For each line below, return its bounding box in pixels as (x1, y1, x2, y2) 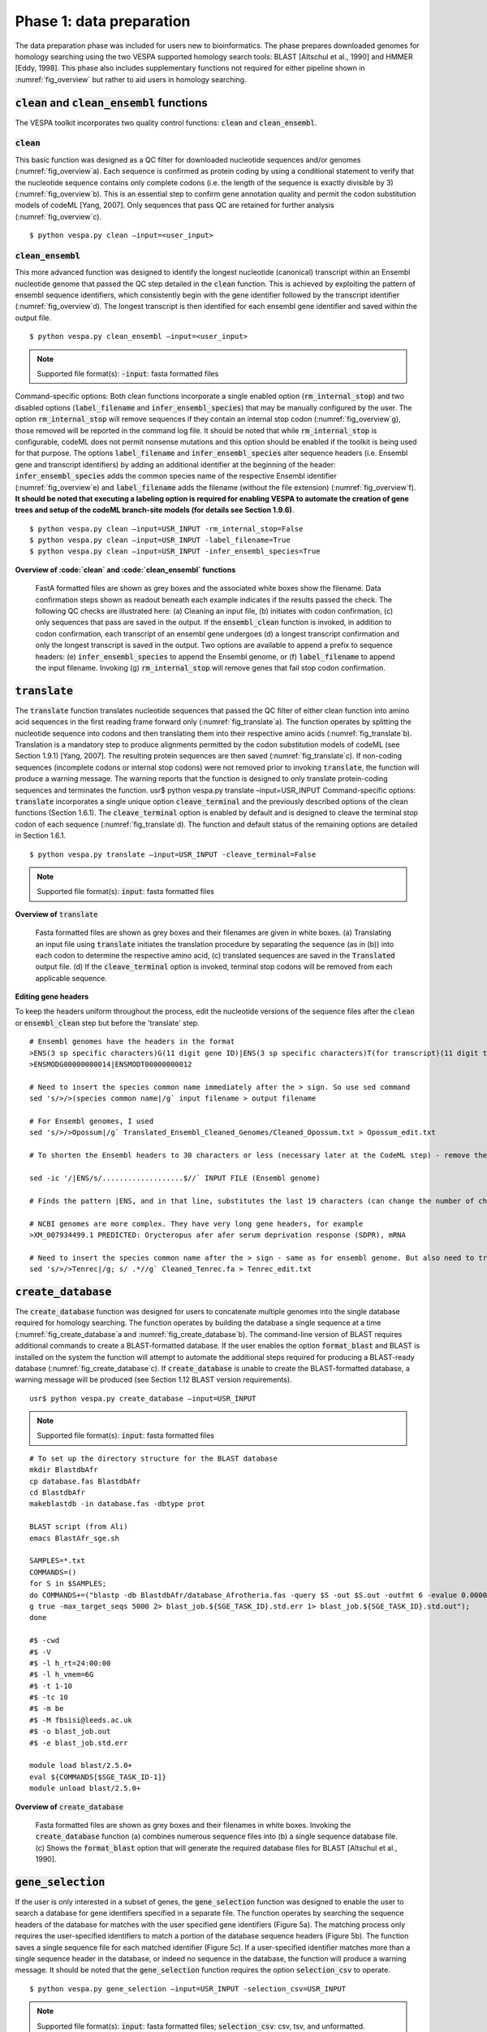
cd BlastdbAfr (29, 1488, 85, 1497)
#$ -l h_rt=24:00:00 (29, 1658, 111, 1668)
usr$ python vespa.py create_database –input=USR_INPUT (29, 1394, 256, 1403)
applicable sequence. (35, 973, 107, 983)
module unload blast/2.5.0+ (29, 1784, 141, 1793)
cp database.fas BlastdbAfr (29, 1476, 141, 1486)
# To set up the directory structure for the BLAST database (29, 1453, 278, 1463)
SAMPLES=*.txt (29, 1557, 85, 1565)
